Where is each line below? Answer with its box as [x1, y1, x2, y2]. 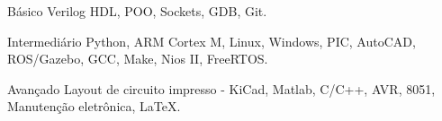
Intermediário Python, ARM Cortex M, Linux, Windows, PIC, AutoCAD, [7, 31, 416, 50]
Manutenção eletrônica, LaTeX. [7, 97, 181, 116]
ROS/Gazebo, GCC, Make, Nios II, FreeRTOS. [7, 49, 268, 68]
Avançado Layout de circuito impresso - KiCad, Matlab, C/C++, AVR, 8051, [7, 79, 436, 98]
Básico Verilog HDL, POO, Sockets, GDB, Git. [7, 2, 267, 20]
